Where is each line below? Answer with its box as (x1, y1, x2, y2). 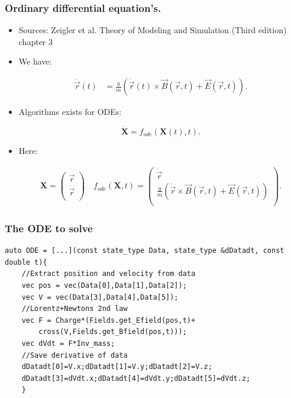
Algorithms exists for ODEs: (18, 105, 122, 118)
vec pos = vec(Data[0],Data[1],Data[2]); (21, 281, 187, 290)
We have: (18, 55, 52, 68)
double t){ (5, 258, 47, 267)
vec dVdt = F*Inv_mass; (21, 339, 115, 348)
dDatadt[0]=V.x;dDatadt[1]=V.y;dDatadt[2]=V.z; (21, 362, 212, 371)
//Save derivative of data (21, 351, 128, 360)
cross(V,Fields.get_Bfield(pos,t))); (38, 328, 187, 336)
